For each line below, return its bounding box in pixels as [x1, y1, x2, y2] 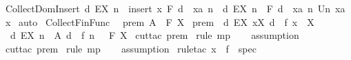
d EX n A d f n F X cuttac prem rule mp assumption [10, 28, 299, 42]
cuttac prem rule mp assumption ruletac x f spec [5, 41, 257, 55]
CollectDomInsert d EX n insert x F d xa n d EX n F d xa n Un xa [5, 1, 345, 15]
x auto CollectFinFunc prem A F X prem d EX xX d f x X [5, 14, 314, 29]
